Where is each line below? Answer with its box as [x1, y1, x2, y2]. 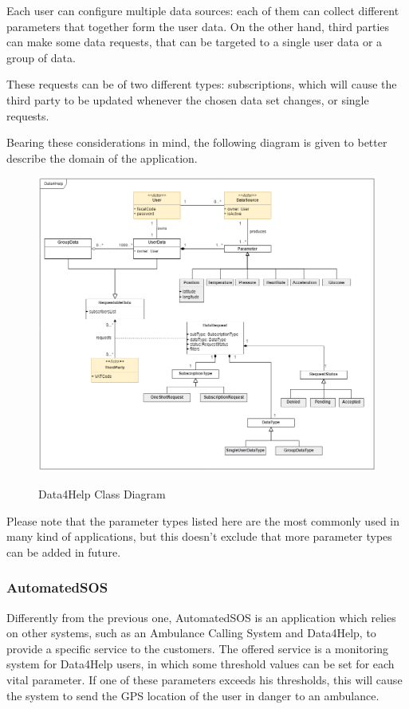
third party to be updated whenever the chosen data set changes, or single [6, 91, 369, 108]
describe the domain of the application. [6, 149, 198, 166]
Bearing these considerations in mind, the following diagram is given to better [6, 134, 387, 151]
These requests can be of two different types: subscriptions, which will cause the [6, 76, 397, 93]
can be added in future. [6, 543, 121, 560]
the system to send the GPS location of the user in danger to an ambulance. [6, 687, 380, 703]
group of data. [6, 49, 76, 65]
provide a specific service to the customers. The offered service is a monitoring [6, 640, 388, 656]
